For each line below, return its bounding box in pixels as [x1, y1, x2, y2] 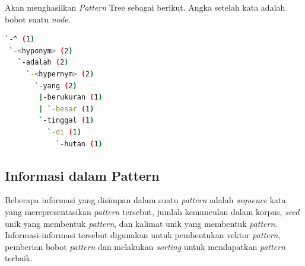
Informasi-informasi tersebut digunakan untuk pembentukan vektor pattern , [5, 229, 281, 241]
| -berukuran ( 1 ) [39, 93, 103, 102]
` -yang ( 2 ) [34, 81, 77, 90]
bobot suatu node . [5, 12, 71, 25]
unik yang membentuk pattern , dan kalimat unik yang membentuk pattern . [5, 217, 278, 229]
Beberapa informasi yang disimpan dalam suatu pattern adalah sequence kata [5, 194, 286, 206]
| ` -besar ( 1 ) [39, 104, 94, 113]
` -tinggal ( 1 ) [39, 116, 94, 125]
